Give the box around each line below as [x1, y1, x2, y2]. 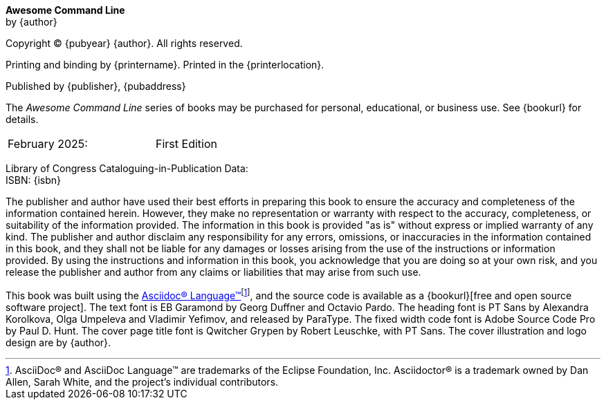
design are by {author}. [6, 336, 111, 348]
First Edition [156, 137, 217, 151]
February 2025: [8, 137, 88, 151]
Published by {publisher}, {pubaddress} [6, 80, 186, 92]
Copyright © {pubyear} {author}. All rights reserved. [6, 37, 243, 49]
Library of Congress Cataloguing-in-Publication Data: [6, 162, 248, 174]
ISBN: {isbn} [6, 174, 61, 186]
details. [6, 113, 39, 125]
